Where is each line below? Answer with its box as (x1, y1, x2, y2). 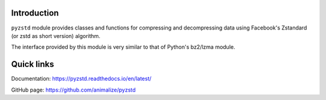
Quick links (11, 59, 54, 69)
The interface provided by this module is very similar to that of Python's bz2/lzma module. (11, 43, 235, 51)
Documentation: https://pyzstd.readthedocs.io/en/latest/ (11, 75, 152, 83)
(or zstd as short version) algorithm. (11, 32, 101, 39)
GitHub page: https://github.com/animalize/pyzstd (11, 86, 136, 93)
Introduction (11, 8, 59, 18)
